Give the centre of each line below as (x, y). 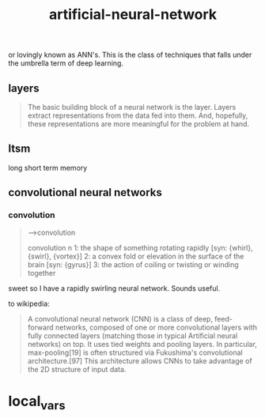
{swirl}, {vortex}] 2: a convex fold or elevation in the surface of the (136, 256)
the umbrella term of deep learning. (66, 63)
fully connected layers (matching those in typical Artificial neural (132, 335)
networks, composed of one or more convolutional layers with (156, 327)
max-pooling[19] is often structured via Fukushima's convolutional (135, 352)
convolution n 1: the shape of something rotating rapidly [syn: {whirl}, (140, 247)
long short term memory (48, 168)
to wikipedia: (29, 303)
